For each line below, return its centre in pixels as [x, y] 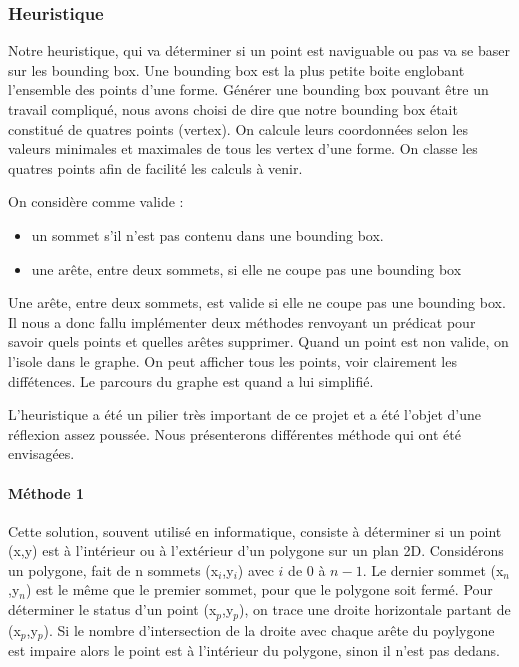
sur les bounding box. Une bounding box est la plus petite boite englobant [236, 69]
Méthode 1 [46, 492]
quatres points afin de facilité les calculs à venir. [155, 167]
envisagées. [41, 453]
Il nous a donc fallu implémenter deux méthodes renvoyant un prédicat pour [242, 321]
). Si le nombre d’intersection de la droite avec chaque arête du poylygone [269, 629]
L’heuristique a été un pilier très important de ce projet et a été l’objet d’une [245, 414]
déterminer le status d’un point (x [112, 609]
